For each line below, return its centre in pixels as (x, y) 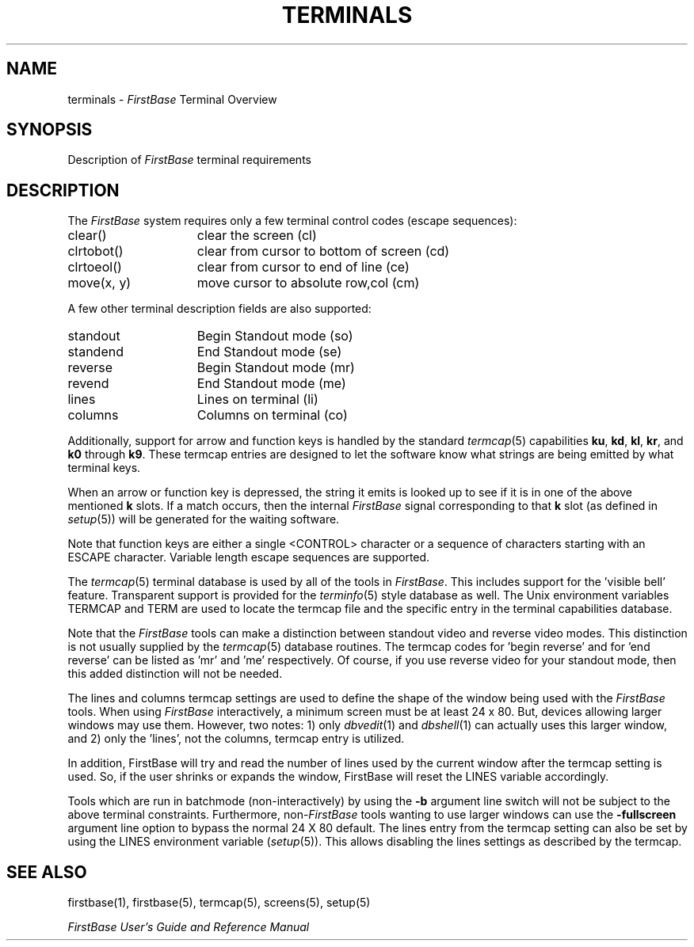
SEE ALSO (47, 872)
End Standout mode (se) (269, 352)
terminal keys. (104, 468)
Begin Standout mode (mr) (276, 368)
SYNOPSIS (50, 130)
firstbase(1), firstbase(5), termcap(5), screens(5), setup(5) (219, 903)
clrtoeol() (95, 267)
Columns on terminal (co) (272, 415)
